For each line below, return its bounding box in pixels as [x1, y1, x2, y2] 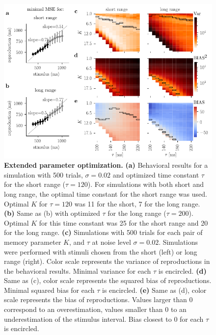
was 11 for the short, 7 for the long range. [74, 198, 200, 208]
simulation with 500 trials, [4, 169, 83, 180]
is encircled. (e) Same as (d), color [102, 284, 207, 295]
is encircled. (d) [158, 265, 207, 276]
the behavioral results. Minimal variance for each [4, 265, 151, 276]
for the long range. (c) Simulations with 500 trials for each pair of [4, 227, 203, 237]
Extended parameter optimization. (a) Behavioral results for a [4, 160, 208, 170]
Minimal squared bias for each [4, 284, 95, 295]
